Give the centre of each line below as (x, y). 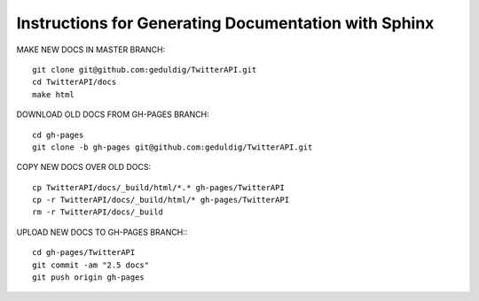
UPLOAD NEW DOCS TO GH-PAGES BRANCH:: (102, 232)
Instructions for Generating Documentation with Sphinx (225, 23)
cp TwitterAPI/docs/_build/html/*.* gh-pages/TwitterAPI (159, 187)
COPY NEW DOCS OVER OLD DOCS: (83, 167)
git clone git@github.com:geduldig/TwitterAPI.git (145, 69)
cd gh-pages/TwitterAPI (84, 253)
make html (53, 94)
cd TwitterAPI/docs (75, 82)
